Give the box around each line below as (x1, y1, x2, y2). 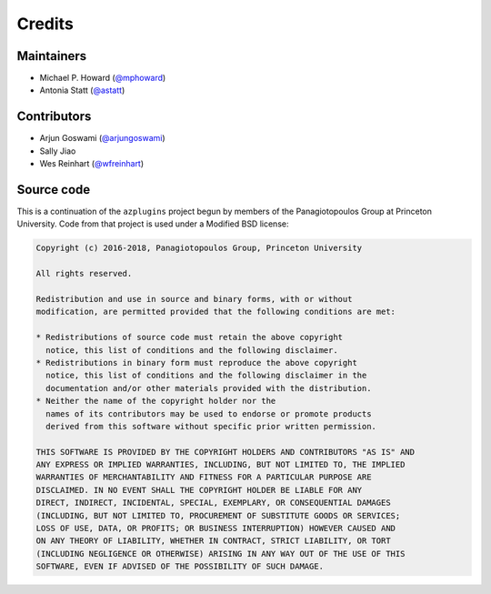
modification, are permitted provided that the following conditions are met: (35, 307, 396, 317)
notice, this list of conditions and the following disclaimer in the (45, 370, 367, 381)
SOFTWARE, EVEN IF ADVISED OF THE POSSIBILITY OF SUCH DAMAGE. (35, 561, 325, 572)
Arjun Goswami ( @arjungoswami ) (39, 133, 165, 144)
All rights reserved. (35, 268, 133, 279)
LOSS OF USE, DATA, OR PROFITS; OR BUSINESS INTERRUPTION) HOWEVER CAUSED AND (35, 523, 396, 534)
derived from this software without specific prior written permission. (45, 421, 377, 431)
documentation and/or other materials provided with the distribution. (45, 383, 372, 393)
